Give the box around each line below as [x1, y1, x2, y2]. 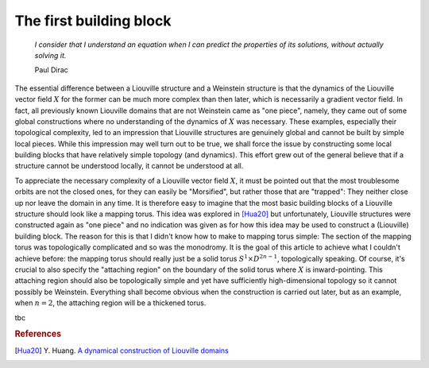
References [14, 328, 62, 339]
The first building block [14, 12, 172, 29]
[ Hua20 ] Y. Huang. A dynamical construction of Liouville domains [14, 346, 230, 355]
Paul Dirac [34, 65, 69, 75]
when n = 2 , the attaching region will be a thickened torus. [14, 298, 207, 308]
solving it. [34, 50, 67, 60]
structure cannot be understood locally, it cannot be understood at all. [14, 161, 244, 171]
